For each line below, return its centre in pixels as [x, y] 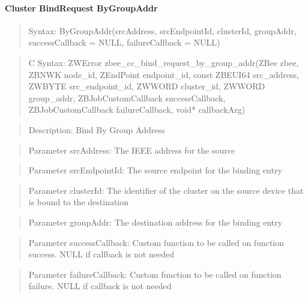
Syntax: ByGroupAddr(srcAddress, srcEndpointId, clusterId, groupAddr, [162, 30]
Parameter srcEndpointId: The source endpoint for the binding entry [155, 170]
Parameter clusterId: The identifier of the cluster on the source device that [166, 190]
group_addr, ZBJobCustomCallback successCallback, [127, 97]
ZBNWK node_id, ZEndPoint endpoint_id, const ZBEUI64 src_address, [164, 74]
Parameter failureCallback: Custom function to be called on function [155, 274]
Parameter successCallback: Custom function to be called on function [156, 242]
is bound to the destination [79, 202]
